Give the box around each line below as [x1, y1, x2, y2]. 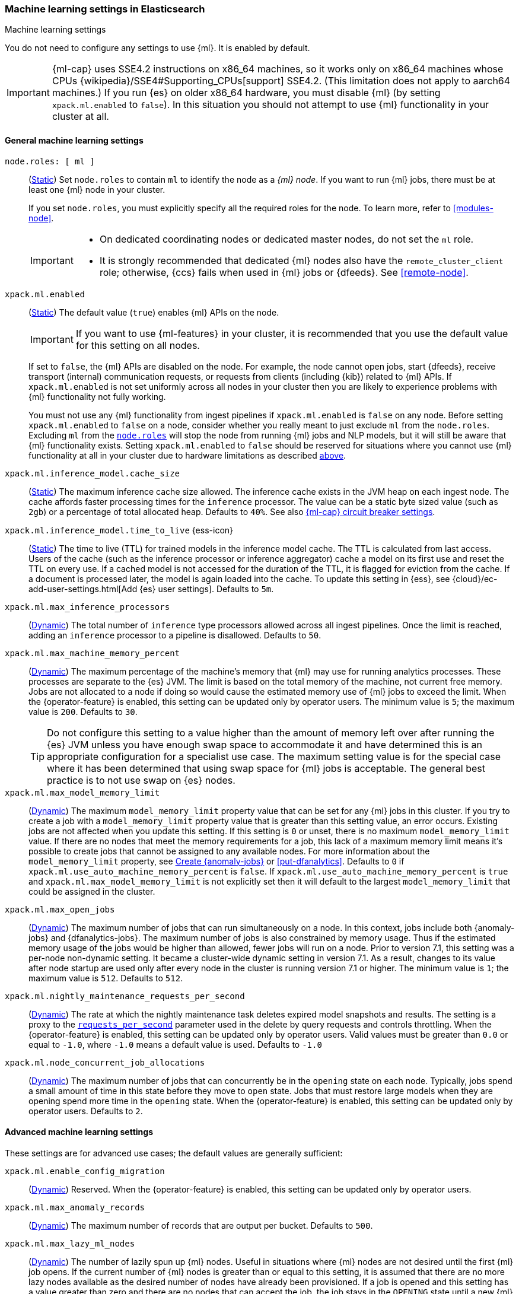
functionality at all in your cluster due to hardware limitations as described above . [28, 450, 346, 460]
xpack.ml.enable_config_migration [5, 1166, 165, 1176]
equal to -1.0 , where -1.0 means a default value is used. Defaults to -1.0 [28, 1039, 322, 1050]
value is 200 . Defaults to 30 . [28, 706, 138, 717]
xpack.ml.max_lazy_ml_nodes [5, 1238, 135, 1248]
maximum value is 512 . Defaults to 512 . [28, 972, 183, 983]
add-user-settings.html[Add [28, 583, 138, 594]
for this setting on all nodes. [75, 339, 200, 351]
